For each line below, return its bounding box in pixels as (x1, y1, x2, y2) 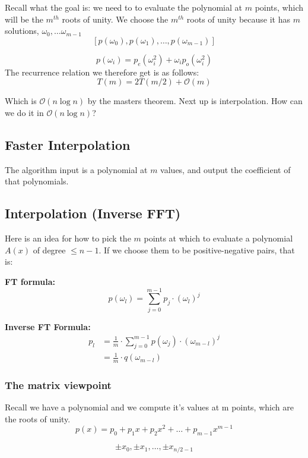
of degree (33, 243, 66, 256)
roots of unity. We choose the (62, 12, 169, 25)
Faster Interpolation (5, 135, 131, 153)
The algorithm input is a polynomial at (5, 163, 148, 175)
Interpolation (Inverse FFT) (5, 204, 181, 222)
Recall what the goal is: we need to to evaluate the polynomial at (5, 1, 243, 13)
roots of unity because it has (186, 12, 290, 25)
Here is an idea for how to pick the (5, 232, 131, 244)
